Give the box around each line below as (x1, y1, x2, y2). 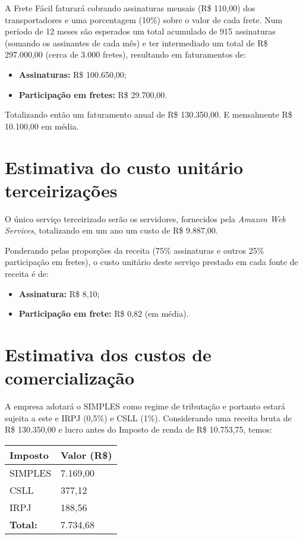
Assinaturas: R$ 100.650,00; (18, 68, 127, 80)
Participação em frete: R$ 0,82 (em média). (18, 307, 189, 320)
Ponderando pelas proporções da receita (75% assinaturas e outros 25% (5, 244, 264, 256)
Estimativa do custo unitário (5, 155, 243, 179)
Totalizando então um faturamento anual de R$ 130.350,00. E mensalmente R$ (5, 108, 292, 121)
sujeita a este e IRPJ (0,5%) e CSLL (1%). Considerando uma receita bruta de (5, 411, 292, 424)
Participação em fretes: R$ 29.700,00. (18, 88, 168, 100)
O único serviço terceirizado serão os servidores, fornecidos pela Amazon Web (5, 212, 286, 225)
